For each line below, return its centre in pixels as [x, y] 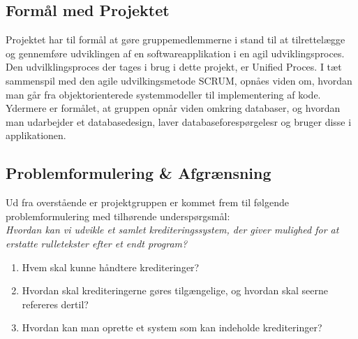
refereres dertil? [55, 304]
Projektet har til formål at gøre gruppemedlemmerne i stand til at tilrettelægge [176, 39]
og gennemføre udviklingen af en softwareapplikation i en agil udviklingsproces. [175, 53]
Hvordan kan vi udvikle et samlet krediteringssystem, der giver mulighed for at [172, 230]
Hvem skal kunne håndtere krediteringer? [111, 267]
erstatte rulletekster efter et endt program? [97, 243]
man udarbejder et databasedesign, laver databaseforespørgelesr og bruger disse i [179, 121]
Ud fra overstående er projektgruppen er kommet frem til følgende [147, 202]
